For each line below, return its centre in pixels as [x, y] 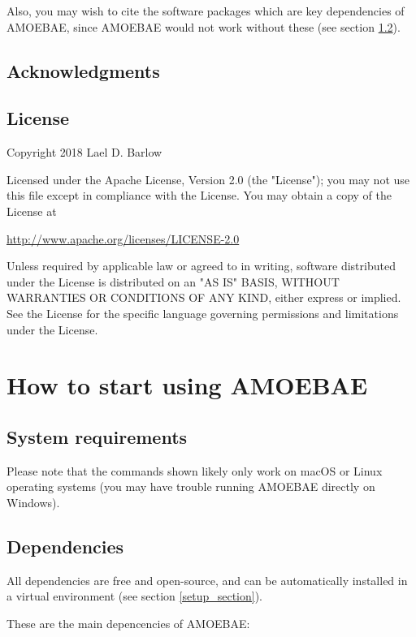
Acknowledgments [83, 70]
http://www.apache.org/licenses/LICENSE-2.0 [123, 238]
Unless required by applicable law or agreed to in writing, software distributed [201, 266]
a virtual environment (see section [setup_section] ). [135, 596]
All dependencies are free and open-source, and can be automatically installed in [207, 580]
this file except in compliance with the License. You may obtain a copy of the [199, 195]
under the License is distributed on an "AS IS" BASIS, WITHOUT [173, 281]
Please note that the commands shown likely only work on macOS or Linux [195, 470]
